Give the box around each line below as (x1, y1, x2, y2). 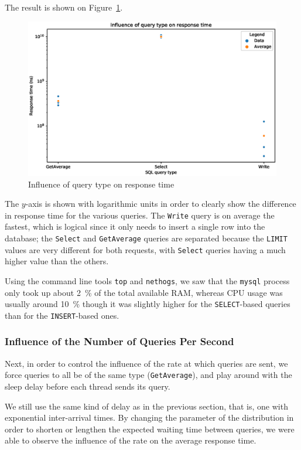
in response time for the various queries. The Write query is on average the (5, 209, 275, 221)
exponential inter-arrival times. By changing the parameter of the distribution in (5, 411, 294, 424)
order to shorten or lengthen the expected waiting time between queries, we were (5, 422, 295, 435)
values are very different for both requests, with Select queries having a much (5, 243, 286, 255)
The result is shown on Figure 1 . (5, 1, 123, 13)
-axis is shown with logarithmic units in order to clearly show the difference (25, 197, 296, 210)
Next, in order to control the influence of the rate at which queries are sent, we (5, 357, 288, 369)
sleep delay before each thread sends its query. (5, 380, 170, 392)
